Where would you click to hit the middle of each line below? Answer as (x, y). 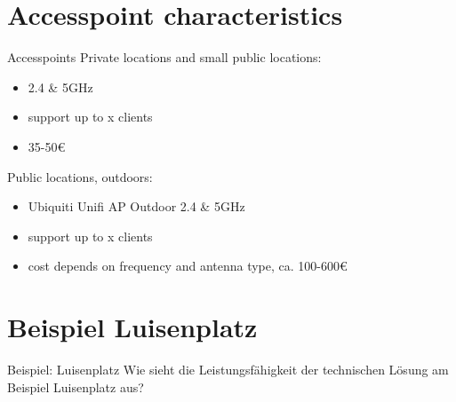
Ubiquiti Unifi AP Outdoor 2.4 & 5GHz (136, 206)
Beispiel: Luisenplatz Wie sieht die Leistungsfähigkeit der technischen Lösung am (228, 369)
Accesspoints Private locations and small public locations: (164, 57)
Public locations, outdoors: (80, 176)
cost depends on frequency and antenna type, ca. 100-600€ (188, 266)
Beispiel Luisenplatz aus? (76, 386)
